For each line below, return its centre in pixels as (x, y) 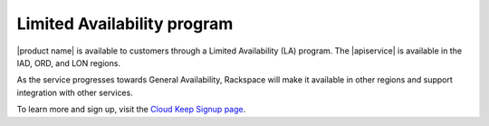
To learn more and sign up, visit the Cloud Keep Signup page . (131, 110)
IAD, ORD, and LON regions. (69, 63)
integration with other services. (75, 92)
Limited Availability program (125, 24)
